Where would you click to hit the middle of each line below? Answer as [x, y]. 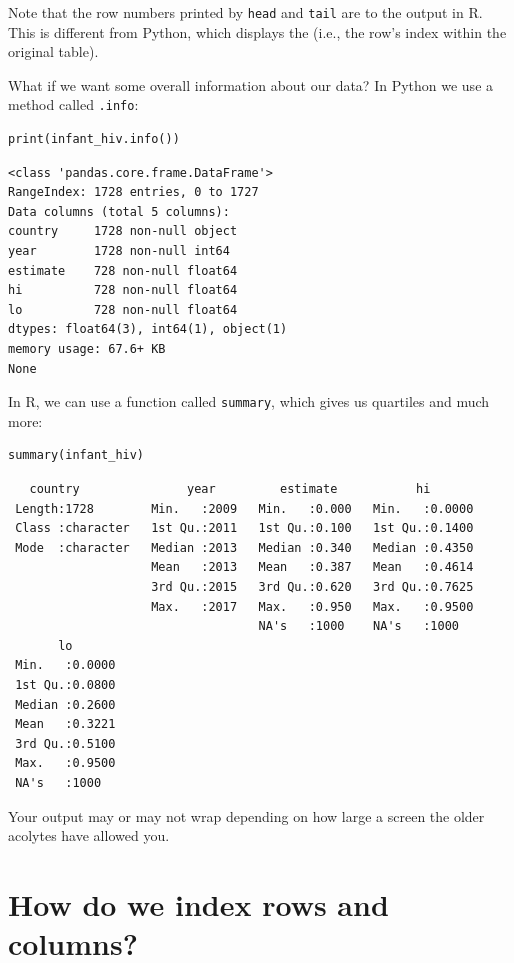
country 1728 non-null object [123, 231]
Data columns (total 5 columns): [119, 211]
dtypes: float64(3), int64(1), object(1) [148, 329]
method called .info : [73, 104]
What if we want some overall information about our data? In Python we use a [251, 84]
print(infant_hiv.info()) [94, 139]
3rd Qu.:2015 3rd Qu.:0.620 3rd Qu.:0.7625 [312, 587]
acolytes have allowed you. [89, 835]
